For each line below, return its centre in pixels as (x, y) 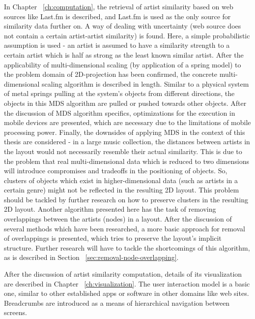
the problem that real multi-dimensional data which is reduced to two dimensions (127, 161)
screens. (15, 312)
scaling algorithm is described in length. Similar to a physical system (145, 83)
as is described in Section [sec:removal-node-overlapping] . (91, 257)
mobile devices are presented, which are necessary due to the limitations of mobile (127, 122)
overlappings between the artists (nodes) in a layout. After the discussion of (118, 219)
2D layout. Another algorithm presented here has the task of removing (110, 209)
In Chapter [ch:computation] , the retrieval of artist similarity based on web (119, 6)
